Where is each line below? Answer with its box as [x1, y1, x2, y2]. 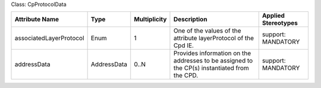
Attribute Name [14, 15, 59, 24]
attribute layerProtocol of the [173, 34, 254, 43]
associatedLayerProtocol [14, 34, 84, 43]
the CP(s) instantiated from [173, 64, 249, 72]
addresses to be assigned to [173, 57, 253, 65]
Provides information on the [173, 49, 251, 57]
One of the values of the [173, 27, 241, 35]
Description [173, 15, 207, 24]
